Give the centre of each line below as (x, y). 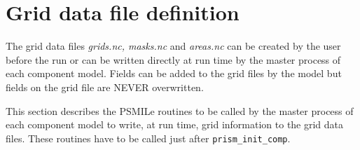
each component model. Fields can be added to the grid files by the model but (174, 73)
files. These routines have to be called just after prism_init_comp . (148, 138)
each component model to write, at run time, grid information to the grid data (175, 124)
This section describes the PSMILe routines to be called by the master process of (180, 110)
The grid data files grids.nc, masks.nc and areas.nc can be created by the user (173, 46)
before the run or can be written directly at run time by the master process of (173, 59)
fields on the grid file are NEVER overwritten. (105, 87)
